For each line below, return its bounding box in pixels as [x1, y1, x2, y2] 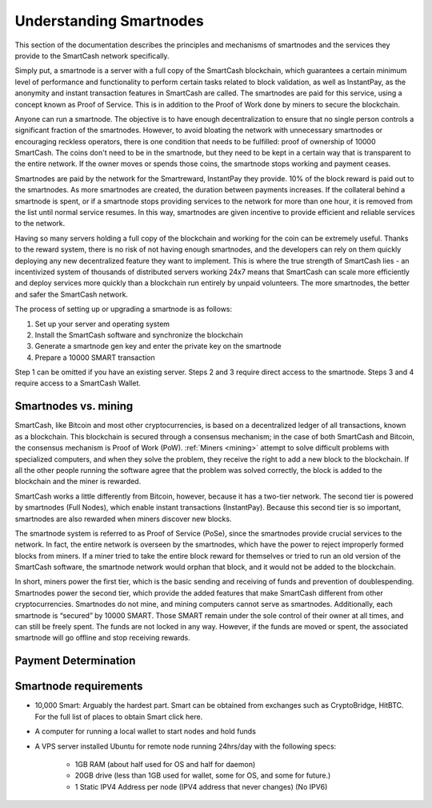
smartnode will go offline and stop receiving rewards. [14, 633, 191, 643]
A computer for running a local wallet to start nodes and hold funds [34, 726, 256, 737]
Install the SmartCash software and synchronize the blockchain [34, 329, 243, 340]
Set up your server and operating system [34, 319, 170, 329]
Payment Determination [14, 654, 136, 668]
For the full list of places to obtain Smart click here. [34, 712, 203, 721]
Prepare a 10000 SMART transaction [34, 353, 155, 362]
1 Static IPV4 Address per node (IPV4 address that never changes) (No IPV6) [74, 782, 328, 791]
